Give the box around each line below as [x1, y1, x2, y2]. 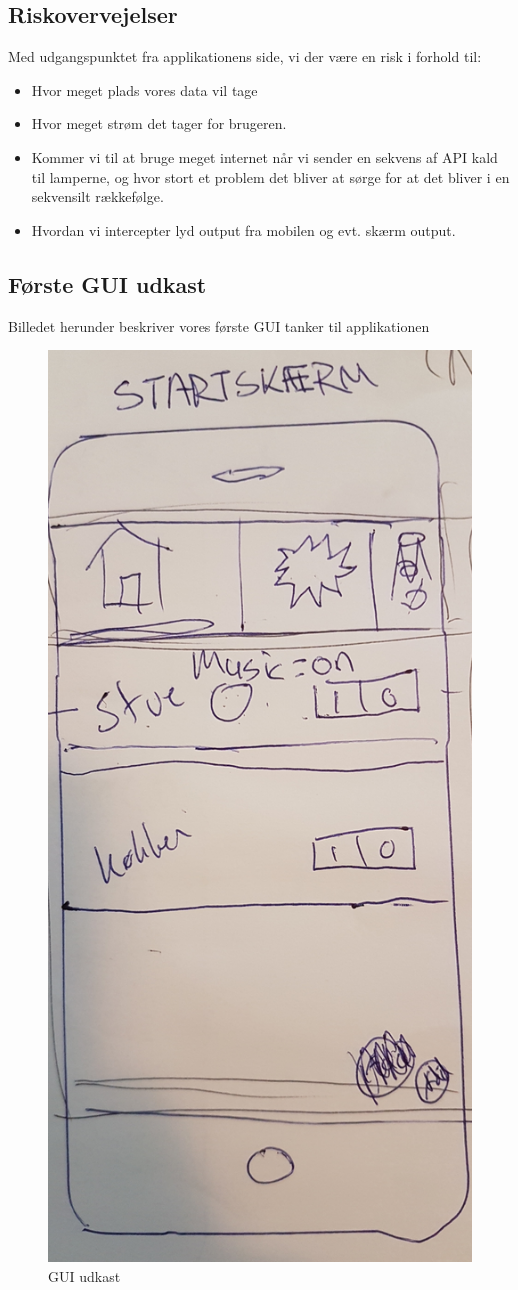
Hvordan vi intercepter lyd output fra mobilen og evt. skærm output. [31, 219, 456, 240]
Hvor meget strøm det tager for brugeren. [31, 113, 287, 134]
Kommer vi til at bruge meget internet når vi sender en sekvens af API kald [31, 146, 498, 167]
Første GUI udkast [8, 268, 207, 299]
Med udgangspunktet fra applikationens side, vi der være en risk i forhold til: [8, 46, 482, 67]
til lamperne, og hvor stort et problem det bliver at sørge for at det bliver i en [31, 166, 510, 187]
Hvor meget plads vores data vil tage [31, 79, 258, 100]
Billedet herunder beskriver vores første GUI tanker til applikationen [8, 315, 430, 336]
